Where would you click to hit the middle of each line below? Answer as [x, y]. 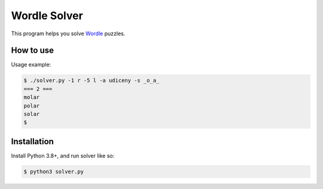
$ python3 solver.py [54, 171]
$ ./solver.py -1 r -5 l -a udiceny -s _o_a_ [92, 80]
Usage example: [31, 65]
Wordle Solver [47, 16]
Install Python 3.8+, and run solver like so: [63, 156]
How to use [32, 51]
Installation [32, 141]
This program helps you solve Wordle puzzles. [68, 33]
